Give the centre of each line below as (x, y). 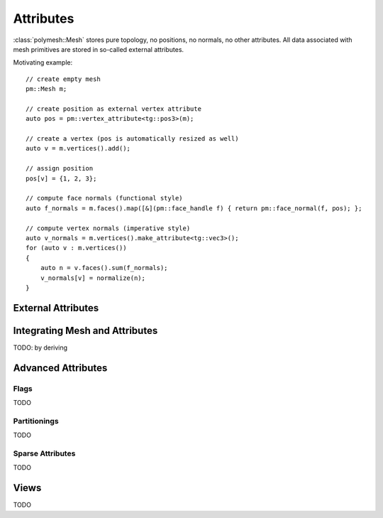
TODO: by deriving (40, 347)
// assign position (60, 168)
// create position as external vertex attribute (114, 109)
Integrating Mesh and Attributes (85, 330)
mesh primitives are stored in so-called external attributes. (99, 49)
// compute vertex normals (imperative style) (108, 228)
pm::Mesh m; (46, 89)
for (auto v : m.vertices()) (76, 248)
